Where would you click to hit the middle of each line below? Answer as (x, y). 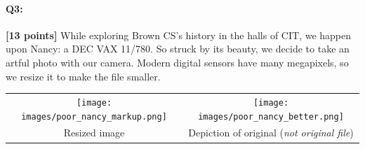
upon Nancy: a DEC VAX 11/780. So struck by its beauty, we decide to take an (178, 49)
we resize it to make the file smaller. (83, 76)
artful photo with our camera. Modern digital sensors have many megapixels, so (177, 62)
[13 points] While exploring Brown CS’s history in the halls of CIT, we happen (179, 35)
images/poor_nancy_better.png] (271, 116)
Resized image (94, 133)
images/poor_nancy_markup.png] (94, 116)
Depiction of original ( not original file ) (271, 133)
